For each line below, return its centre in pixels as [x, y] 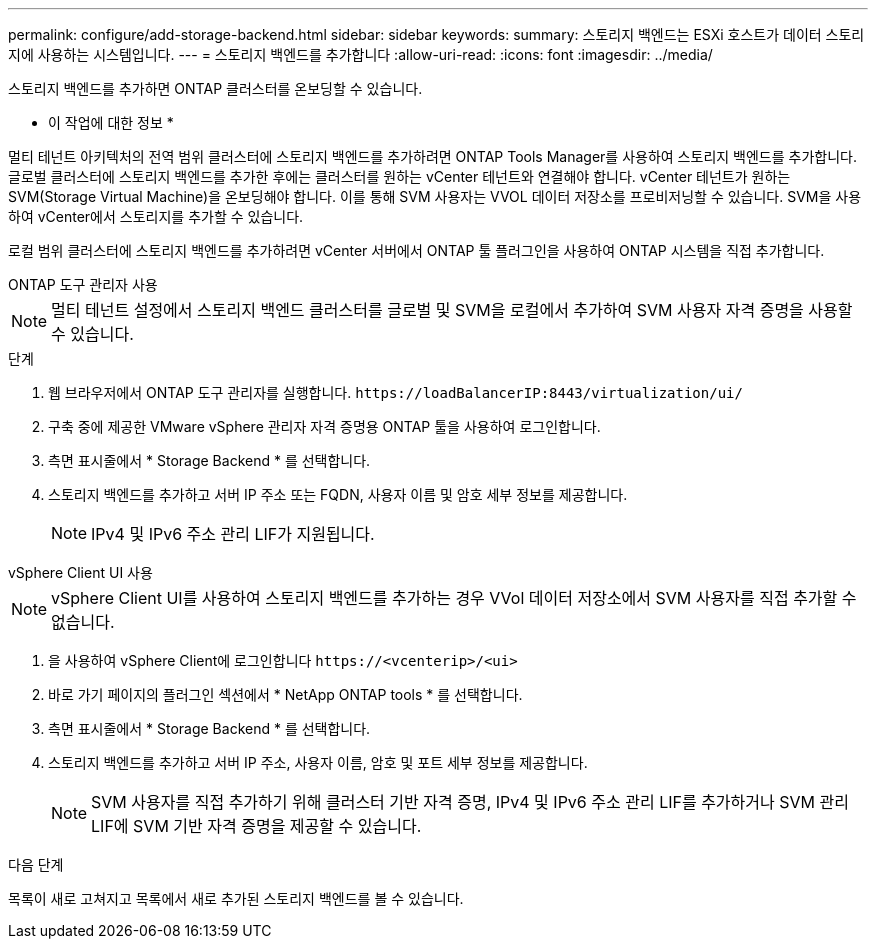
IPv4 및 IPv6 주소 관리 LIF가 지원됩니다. [233, 534]
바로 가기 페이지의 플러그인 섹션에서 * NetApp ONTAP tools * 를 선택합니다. [285, 694]
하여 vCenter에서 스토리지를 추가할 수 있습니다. [156, 216]
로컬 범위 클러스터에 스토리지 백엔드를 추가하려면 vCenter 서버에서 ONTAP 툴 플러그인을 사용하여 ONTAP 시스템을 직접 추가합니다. [416, 250]
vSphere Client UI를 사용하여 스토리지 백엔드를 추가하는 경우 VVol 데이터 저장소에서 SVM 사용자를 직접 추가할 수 [454, 598]
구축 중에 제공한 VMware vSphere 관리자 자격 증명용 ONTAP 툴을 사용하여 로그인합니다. [324, 426]
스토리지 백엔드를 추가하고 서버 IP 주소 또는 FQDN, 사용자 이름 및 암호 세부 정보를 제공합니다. [338, 494]
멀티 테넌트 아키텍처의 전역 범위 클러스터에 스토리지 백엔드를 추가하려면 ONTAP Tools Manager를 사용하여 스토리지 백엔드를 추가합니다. [432, 156]
